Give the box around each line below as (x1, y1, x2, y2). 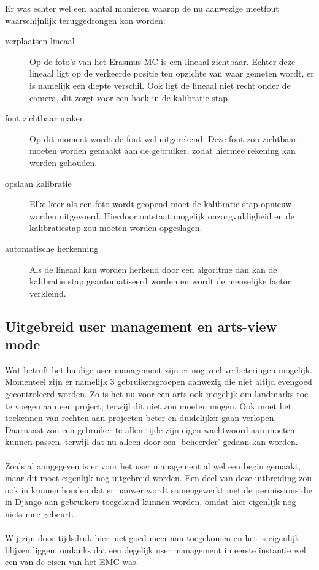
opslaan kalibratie (5, 177, 72, 189)
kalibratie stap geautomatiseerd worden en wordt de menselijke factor (29, 275, 291, 287)
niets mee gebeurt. (5, 507, 74, 520)
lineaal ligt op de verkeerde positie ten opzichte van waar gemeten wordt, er (29, 67, 314, 80)
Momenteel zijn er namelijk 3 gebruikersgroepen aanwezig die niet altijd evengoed (5, 375, 312, 388)
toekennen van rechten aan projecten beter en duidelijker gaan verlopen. (5, 411, 277, 424)
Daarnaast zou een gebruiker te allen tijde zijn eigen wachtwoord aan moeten (5, 423, 295, 436)
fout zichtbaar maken (5, 112, 85, 124)
